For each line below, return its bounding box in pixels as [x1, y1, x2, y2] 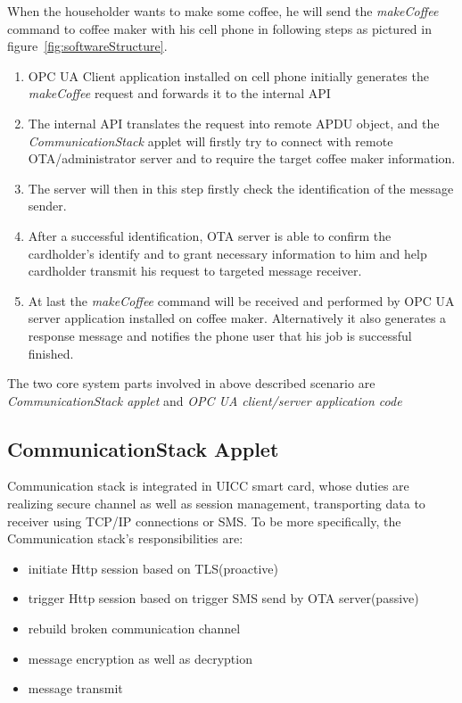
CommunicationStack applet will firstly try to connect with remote [28, 131, 393, 150]
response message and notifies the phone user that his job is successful [28, 326, 412, 344]
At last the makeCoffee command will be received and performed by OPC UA [28, 291, 455, 310]
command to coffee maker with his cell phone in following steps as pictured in [7, 19, 432, 37]
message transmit [28, 679, 123, 698]
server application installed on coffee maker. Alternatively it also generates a [28, 309, 447, 327]
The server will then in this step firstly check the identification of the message [28, 178, 454, 197]
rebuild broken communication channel [28, 619, 241, 638]
